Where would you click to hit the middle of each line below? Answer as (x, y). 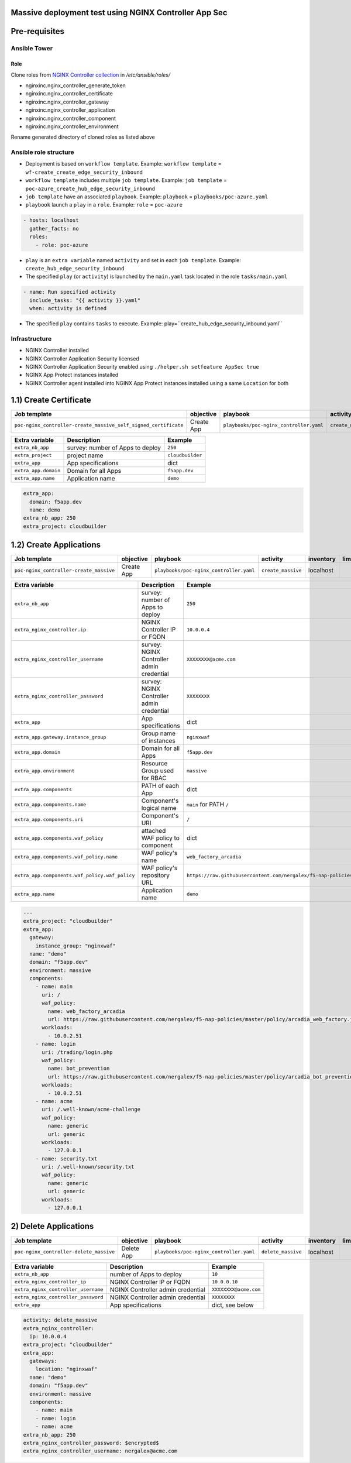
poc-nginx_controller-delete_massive (65, 1252)
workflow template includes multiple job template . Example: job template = (126, 180)
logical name (159, 808)
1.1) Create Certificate (51, 400)
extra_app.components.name (50, 804)
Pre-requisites (37, 31)
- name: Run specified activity (70, 292)
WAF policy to (160, 838)
